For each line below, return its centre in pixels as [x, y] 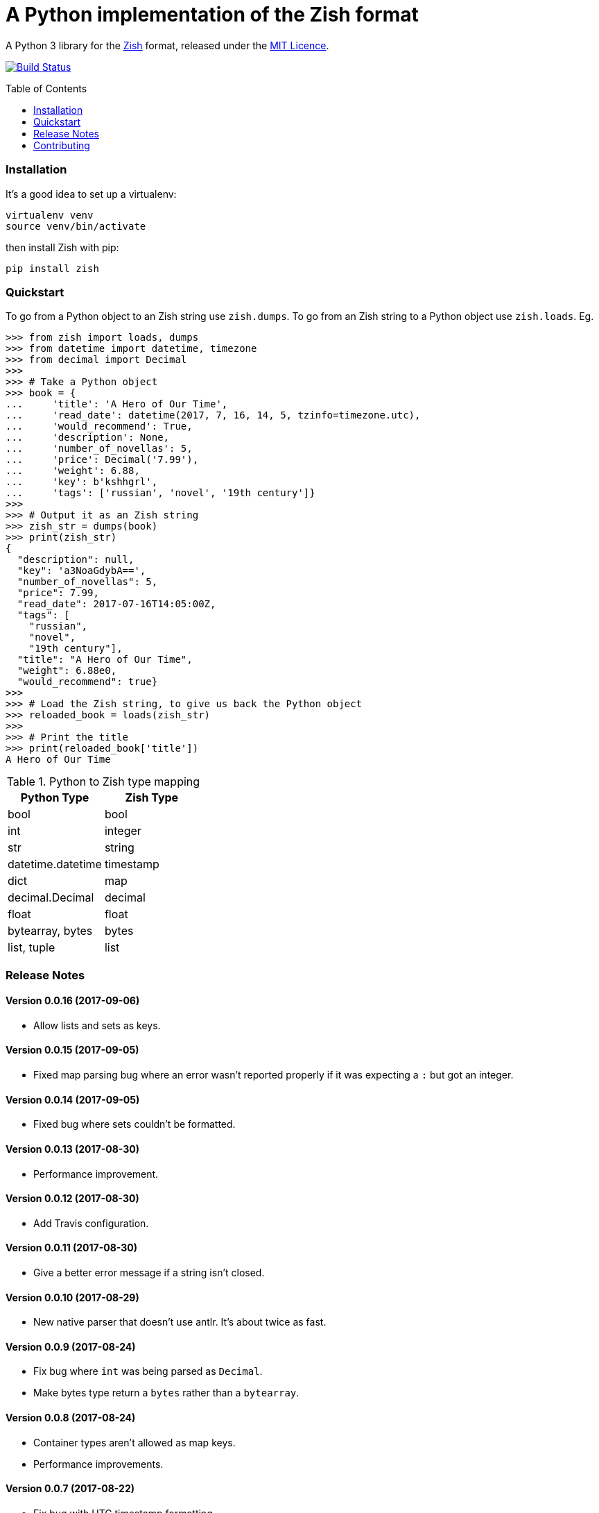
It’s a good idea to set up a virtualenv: [91, 194]
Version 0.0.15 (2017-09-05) [72, 1050]
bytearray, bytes [50, 931]
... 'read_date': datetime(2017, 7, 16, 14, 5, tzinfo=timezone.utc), [213, 415]
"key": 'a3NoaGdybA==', [81, 571]
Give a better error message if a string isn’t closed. [149, 1272]
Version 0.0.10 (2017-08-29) [72, 1297]
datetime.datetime [55, 864]
